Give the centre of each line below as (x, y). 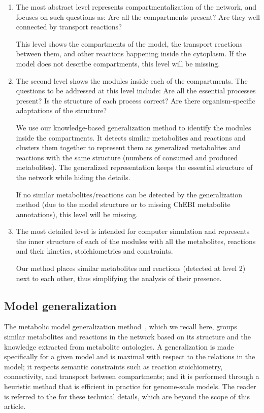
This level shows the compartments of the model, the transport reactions (129, 43)
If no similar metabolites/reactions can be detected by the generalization (129, 194)
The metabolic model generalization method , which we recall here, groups (121, 326)
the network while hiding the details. (73, 177)
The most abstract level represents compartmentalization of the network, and (136, 7)
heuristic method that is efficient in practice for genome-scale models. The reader (130, 386)
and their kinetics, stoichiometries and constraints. (94, 251)
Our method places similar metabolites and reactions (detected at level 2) (131, 268)
